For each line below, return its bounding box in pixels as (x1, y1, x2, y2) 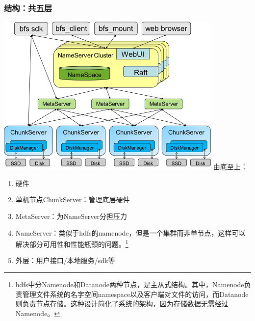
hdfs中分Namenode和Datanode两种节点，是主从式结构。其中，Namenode (15, 279, 244, 290)
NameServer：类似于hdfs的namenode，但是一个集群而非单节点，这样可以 (15, 227, 246, 238)
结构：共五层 (4, 1, 52, 14)
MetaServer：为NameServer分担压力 (15, 211, 127, 221)
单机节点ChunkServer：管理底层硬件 (15, 194, 130, 205)
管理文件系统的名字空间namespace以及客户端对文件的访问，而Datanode (22, 289, 249, 299)
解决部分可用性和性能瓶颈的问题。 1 (15, 238, 128, 249)
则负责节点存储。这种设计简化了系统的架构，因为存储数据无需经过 (15, 298, 229, 309)
